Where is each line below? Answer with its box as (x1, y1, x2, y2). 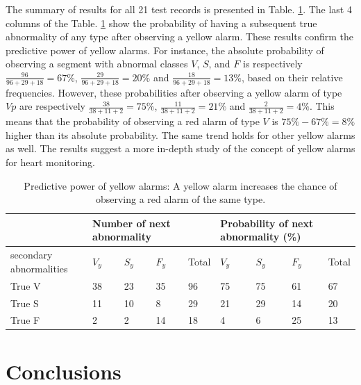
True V (10, 278, 41, 293)
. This (309, 99, 335, 113)
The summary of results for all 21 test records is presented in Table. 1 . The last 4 (6, 2, 352, 16)
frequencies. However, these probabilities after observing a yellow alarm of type (6, 85, 342, 99)
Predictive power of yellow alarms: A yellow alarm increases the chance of (24, 178, 337, 192)
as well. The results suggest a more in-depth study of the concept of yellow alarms (6, 141, 355, 156)
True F (10, 313, 40, 327)
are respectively (19, 99, 85, 113)
